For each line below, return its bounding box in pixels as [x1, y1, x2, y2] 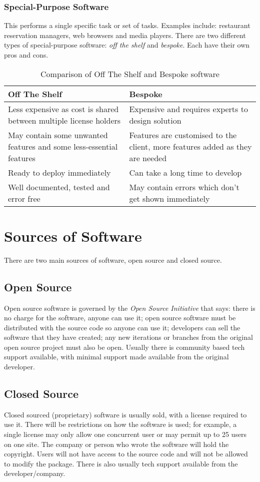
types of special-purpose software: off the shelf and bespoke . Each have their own [4, 40, 250, 50]
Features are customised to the [129, 129, 237, 141]
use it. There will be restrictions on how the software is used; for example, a [4, 419, 237, 429]
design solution [129, 114, 181, 126]
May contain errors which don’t [129, 181, 239, 193]
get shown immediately [129, 192, 210, 204]
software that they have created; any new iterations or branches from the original [4, 332, 253, 342]
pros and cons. [4, 50, 48, 60]
